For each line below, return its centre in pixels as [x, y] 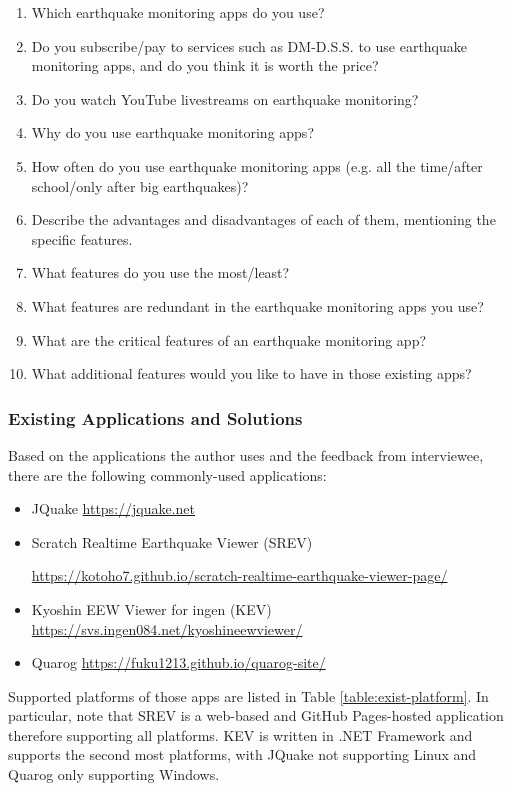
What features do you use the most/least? [160, 272]
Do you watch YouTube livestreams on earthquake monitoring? [225, 98]
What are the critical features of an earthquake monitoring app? [229, 339]
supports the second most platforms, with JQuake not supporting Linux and [242, 754]
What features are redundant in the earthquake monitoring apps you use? [257, 305]
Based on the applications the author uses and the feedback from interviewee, [246, 454]
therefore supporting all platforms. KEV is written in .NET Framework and [240, 734]
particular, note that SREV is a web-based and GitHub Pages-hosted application [256, 715]
